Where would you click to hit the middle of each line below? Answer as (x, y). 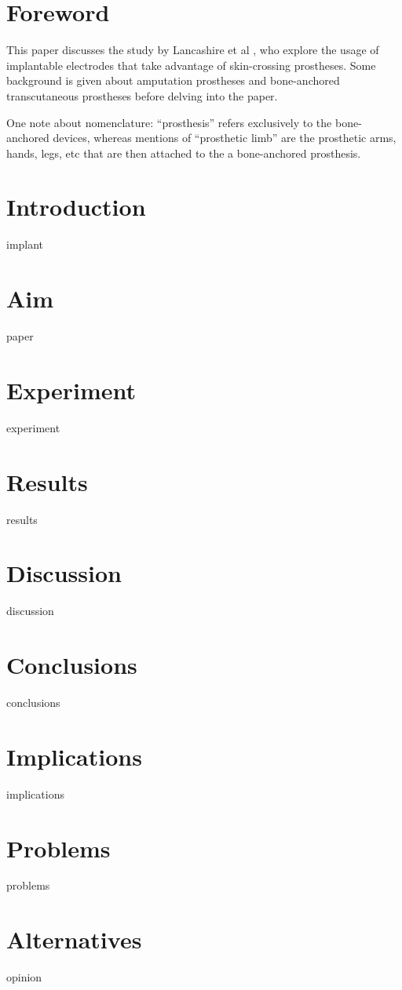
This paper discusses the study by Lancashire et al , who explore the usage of (193, 50)
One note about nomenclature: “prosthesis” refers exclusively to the (169, 122)
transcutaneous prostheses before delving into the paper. (142, 95)
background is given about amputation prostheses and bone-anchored (173, 80)
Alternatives (74, 939)
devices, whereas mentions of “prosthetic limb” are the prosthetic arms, (225, 138)
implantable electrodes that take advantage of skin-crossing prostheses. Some (191, 65)
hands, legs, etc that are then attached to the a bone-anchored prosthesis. (184, 153)
